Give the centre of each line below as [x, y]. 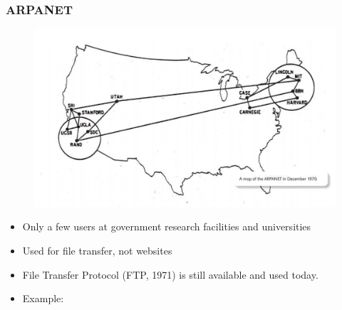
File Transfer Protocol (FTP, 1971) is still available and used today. [170, 274]
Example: [43, 298]
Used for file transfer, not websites [97, 251]
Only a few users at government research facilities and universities [167, 226]
